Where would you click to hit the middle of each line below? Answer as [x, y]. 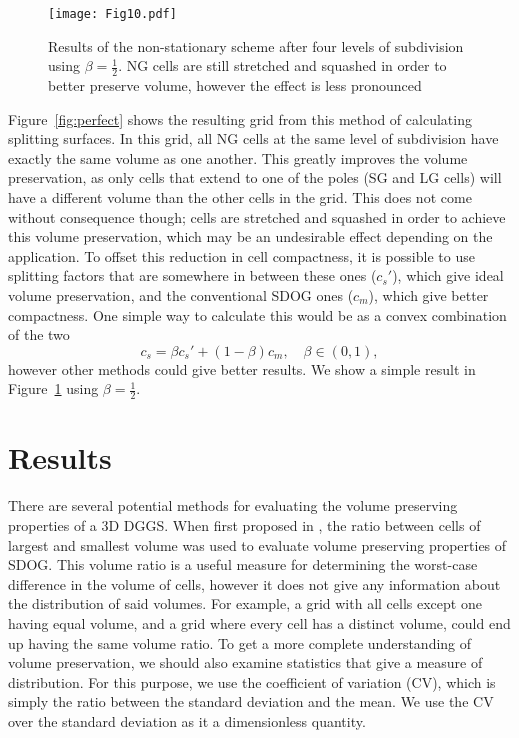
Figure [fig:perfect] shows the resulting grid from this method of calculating [240, 118]
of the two [39, 334]
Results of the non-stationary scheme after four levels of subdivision [256, 45]
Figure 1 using [53, 388]
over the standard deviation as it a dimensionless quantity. [187, 720]
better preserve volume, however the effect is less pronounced [235, 85]
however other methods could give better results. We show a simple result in [242, 368]
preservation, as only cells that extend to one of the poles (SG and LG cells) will [255, 177]
